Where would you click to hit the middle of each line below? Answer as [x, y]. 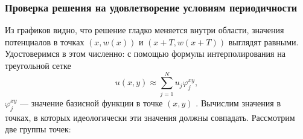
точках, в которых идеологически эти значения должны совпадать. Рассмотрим [150, 117]
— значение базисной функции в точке [91, 102]
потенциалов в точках [45, 41]
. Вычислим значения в [238, 102]
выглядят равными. [263, 41]
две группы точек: [38, 129]
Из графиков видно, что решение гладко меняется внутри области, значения [145, 30]
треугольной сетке [38, 65]
